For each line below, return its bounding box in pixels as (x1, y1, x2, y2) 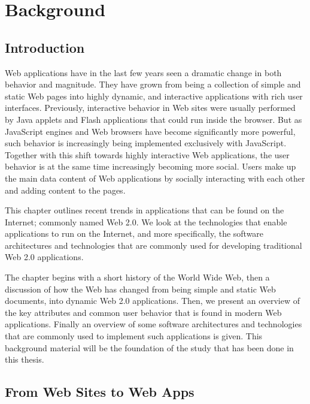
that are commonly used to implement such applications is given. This (5, 330, 263, 342)
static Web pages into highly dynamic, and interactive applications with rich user (5, 89, 303, 102)
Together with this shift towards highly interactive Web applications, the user (5, 148, 290, 161)
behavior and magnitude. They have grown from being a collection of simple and (5, 78, 301, 91)
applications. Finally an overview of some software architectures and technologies (5, 318, 302, 330)
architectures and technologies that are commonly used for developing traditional (5, 239, 302, 251)
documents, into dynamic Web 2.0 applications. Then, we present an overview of (5, 294, 300, 307)
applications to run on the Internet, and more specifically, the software (5, 227, 264, 240)
